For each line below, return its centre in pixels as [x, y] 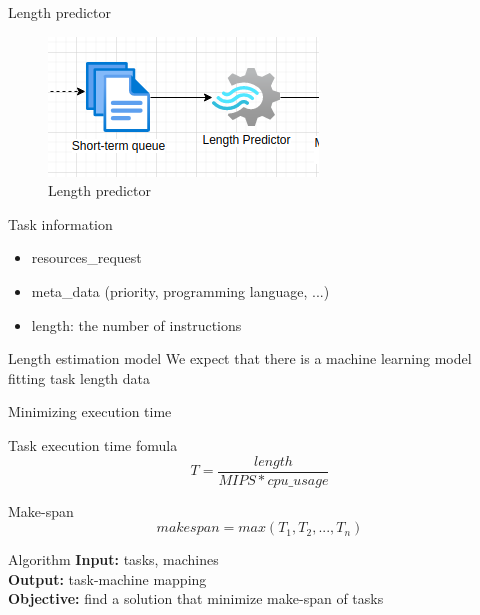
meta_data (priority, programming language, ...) [180, 290]
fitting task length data [79, 377]
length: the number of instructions [136, 324]
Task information [60, 223]
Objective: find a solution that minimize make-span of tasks [196, 598]
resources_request [86, 257]
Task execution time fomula [93, 444]
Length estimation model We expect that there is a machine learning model [240, 358]
